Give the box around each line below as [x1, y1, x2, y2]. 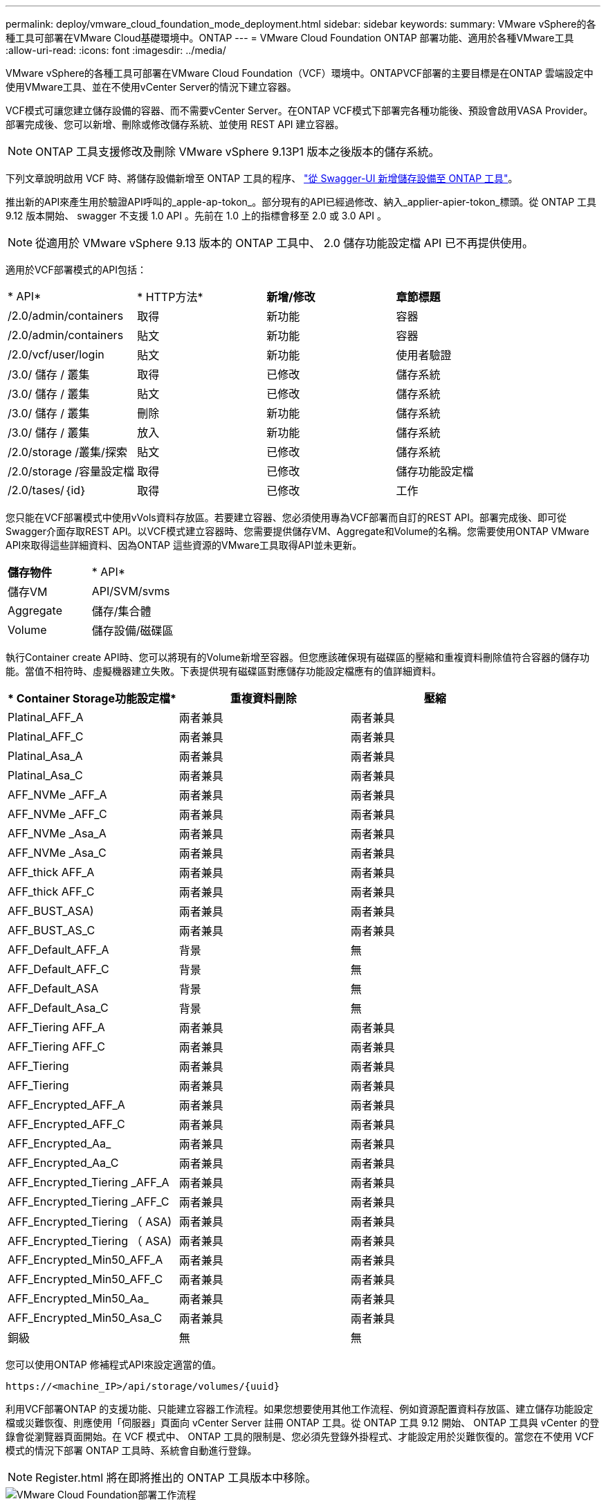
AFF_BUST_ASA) [8, 904, 94, 918]
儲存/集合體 [91, 604, 151, 618]
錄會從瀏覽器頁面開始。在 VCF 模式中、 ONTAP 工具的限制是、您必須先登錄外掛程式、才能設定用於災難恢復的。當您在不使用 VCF [6, 1431, 594, 1442]
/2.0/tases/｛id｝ [8, 483, 87, 497]
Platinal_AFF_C [8, 729, 84, 743]
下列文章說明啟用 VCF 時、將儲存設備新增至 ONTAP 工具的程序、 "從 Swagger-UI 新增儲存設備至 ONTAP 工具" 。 [6, 172, 518, 184]
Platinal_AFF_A [8, 710, 84, 724]
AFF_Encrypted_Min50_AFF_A [8, 1253, 163, 1267]
